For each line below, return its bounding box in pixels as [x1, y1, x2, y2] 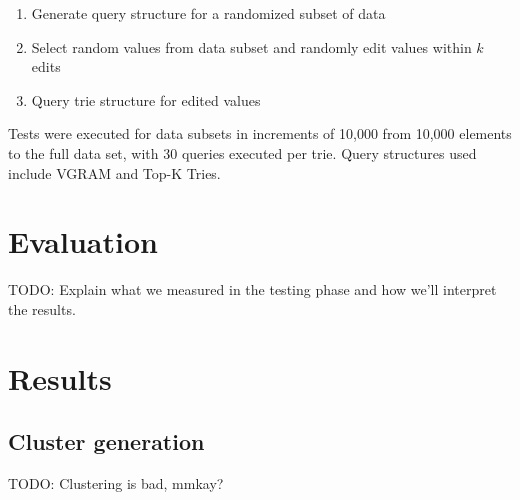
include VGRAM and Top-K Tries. [8, 162, 221, 183]
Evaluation [8, 221, 158, 262]
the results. [8, 298, 76, 319]
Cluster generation [8, 426, 205, 457]
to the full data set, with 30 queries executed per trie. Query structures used [8, 142, 477, 163]
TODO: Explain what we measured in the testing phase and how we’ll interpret [8, 279, 497, 300]
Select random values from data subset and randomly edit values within [31, 36, 472, 57]
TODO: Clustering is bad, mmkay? [8, 473, 224, 494]
